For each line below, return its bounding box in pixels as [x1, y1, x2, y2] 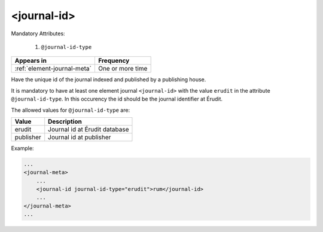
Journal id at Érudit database [48, 125, 129, 133]
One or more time [97, 65, 148, 73]
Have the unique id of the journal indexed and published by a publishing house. [11, 76, 206, 83]
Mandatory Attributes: [11, 30, 65, 37]
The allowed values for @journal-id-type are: [11, 106, 130, 114]
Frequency [97, 57, 130, 65]
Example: [11, 144, 34, 152]
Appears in [14, 57, 47, 65]
